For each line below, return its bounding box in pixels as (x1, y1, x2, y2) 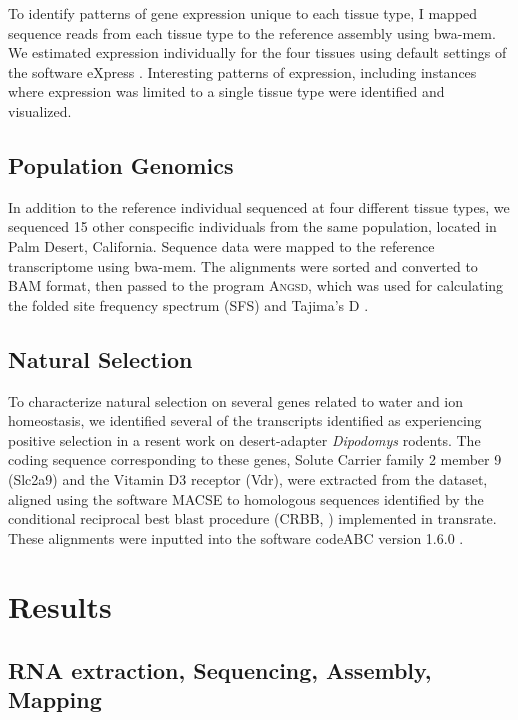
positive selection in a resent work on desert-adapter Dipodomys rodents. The (8, 429, 481, 450)
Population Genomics (8, 149, 234, 180)
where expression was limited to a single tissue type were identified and (8, 81, 445, 102)
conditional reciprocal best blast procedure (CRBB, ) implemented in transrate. (8, 508, 497, 529)
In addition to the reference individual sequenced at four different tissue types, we (8, 196, 510, 217)
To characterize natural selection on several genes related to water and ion (8, 390, 464, 411)
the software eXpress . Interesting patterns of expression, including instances (8, 61, 477, 82)
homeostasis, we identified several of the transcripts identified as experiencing (8, 410, 482, 431)
